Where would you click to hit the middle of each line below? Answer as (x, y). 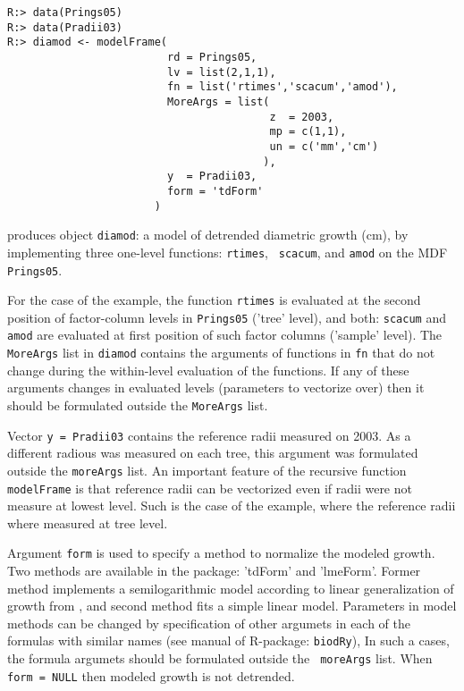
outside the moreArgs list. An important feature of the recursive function (207, 470)
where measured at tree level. (88, 522)
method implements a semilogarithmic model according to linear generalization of (231, 588)
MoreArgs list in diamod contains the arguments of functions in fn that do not (221, 353)
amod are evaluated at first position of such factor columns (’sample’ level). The (225, 335)
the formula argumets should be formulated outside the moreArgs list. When (220, 658)
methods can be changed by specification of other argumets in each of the (209, 623)
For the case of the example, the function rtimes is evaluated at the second (214, 300)
